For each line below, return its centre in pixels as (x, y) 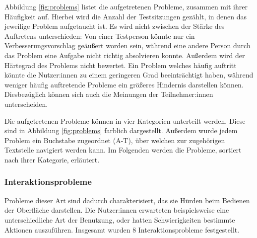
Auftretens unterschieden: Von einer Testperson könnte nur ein (100, 36)
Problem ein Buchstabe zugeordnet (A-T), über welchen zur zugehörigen (115, 140)
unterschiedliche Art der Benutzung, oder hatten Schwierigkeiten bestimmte (120, 219)
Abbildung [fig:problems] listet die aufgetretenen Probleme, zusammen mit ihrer (126, 6)
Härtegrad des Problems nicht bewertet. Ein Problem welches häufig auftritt (121, 65)
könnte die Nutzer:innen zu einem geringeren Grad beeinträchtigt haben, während (129, 75)
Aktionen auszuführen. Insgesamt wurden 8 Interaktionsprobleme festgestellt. (122, 229)
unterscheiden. (26, 104)
